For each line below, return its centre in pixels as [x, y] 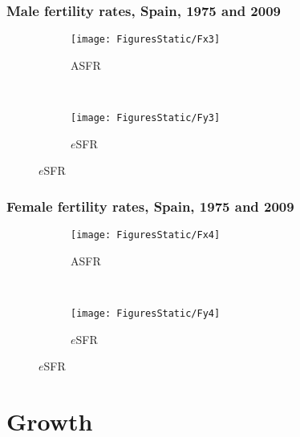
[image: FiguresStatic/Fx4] [146, 235]
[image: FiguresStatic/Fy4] [146, 313]
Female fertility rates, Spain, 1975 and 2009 [150, 206]
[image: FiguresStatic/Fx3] [146, 40]
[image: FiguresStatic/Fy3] [146, 118]
